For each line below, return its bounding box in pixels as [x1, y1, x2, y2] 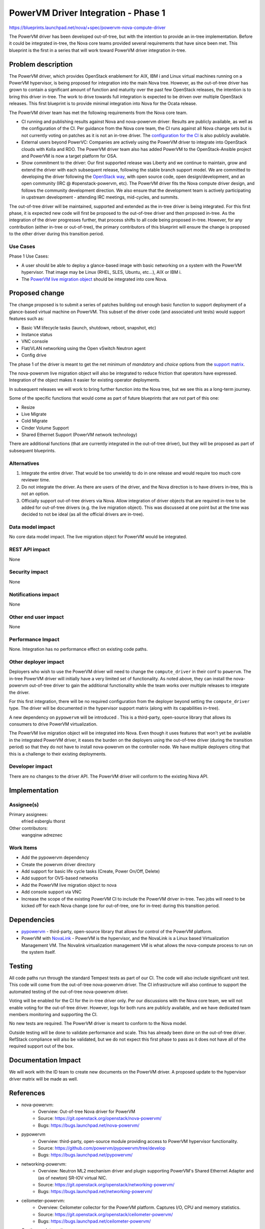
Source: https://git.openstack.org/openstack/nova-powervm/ [38, 1115, 162, 1121]
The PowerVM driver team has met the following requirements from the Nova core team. [9, 110, 188, 116]
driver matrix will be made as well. [9, 1076, 78, 1082]
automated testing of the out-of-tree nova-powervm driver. [9, 989, 129, 995]
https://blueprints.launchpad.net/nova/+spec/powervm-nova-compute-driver [9, 25, 166, 30]
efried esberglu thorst [21, 819, 66, 824]
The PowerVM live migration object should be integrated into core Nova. [21, 276, 168, 282]
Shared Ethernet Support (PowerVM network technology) [21, 432, 137, 438]
